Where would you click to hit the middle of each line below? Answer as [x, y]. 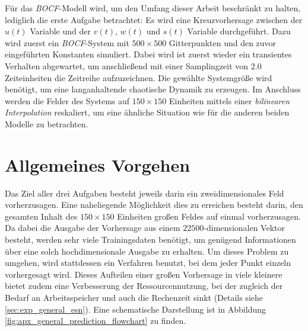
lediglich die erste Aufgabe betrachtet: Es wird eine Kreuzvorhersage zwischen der [154, 19]
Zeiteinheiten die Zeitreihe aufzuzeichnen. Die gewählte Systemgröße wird [139, 77]
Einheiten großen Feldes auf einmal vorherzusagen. [209, 216]
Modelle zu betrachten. [47, 123]
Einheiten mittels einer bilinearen [229, 100]
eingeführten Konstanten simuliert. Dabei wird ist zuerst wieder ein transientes [148, 54]
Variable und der [60, 31]
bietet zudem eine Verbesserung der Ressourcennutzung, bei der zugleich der [144, 286]
